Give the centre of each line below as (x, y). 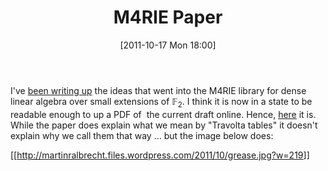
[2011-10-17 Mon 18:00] (168, 45)
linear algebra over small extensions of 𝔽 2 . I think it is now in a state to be (161, 102)
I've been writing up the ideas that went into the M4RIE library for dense (158, 90)
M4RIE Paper (168, 17)
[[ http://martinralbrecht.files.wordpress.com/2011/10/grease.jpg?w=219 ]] (160, 155)
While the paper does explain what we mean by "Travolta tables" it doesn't (164, 125)
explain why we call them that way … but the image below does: (142, 135)
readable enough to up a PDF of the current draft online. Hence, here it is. (163, 114)
